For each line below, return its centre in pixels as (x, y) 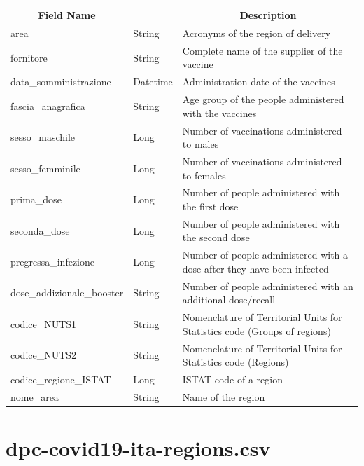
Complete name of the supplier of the (262, 50)
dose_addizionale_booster (67, 293)
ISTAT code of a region (232, 379)
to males (201, 144)
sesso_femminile (45, 168)
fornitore (29, 57)
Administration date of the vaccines (259, 82)
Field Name (67, 15)
